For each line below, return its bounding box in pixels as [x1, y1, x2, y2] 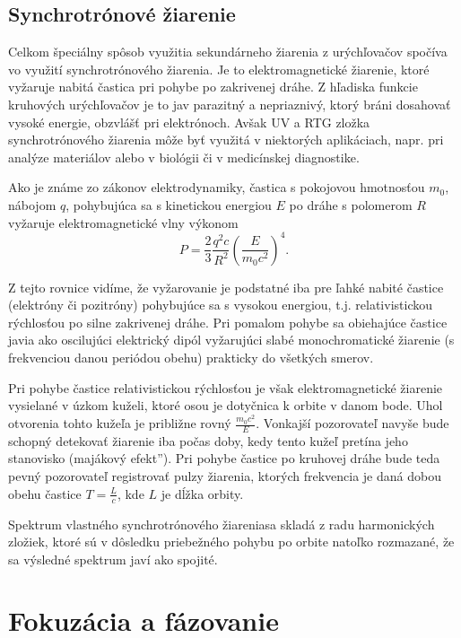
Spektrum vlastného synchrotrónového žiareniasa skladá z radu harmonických [8, 514, 435, 533]
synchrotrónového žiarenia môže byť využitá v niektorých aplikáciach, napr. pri [8, 130, 444, 149]
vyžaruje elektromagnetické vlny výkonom [8, 213, 239, 232]
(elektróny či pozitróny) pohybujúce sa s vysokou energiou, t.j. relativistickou [8, 295, 433, 314]
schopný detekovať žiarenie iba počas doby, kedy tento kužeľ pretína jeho [8, 431, 408, 450]
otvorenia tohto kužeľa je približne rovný [8, 414, 231, 433]
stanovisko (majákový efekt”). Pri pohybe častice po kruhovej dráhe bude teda [8, 449, 440, 468]
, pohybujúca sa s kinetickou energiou [65, 195, 272, 214]
